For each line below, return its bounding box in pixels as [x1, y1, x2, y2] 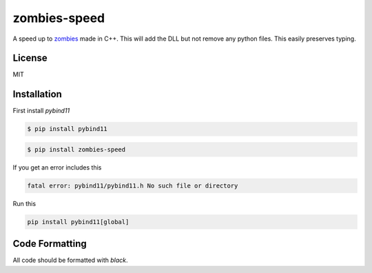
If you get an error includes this [12, 163, 102, 172]
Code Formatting [12, 238, 87, 250]
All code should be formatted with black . [12, 256, 128, 265]
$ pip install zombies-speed [27, 145, 126, 153]
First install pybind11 [12, 107, 70, 115]
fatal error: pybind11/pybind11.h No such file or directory [27, 181, 238, 190]
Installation [12, 88, 62, 100]
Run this [12, 199, 37, 208]
